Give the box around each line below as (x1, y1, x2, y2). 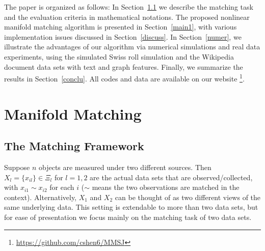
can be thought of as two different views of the (115, 191, 261, 202)
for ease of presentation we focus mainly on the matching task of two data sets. (4, 211, 252, 222)
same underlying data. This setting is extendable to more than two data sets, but (4, 202, 258, 212)
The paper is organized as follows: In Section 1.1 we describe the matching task (4, 2, 253, 12)
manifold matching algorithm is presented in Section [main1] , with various (4, 21, 237, 32)
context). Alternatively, (4, 191, 77, 202)
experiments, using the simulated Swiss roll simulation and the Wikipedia (4, 51, 234, 62)
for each (49, 182, 74, 192)
